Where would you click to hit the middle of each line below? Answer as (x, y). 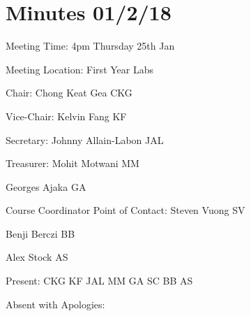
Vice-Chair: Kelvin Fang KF (66, 116)
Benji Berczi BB (40, 233)
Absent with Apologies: (55, 304)
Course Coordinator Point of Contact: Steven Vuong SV (125, 210)
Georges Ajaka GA (46, 186)
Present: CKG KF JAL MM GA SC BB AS (99, 281)
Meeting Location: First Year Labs (79, 69)
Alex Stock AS (37, 257)
